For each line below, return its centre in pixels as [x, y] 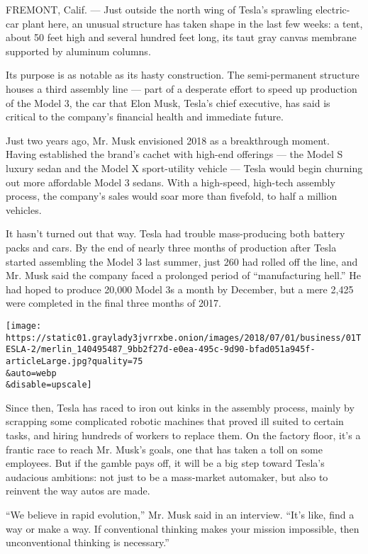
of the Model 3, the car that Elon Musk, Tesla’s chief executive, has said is [168, 102]
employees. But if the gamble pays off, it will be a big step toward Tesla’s [165, 463]
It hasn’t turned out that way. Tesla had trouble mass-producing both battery [175, 233]
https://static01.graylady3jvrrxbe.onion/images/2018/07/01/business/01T [184, 338]
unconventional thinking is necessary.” [88, 542]
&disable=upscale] [49, 385]
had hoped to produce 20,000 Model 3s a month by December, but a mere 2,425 [180, 289]
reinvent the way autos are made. [78, 491]
